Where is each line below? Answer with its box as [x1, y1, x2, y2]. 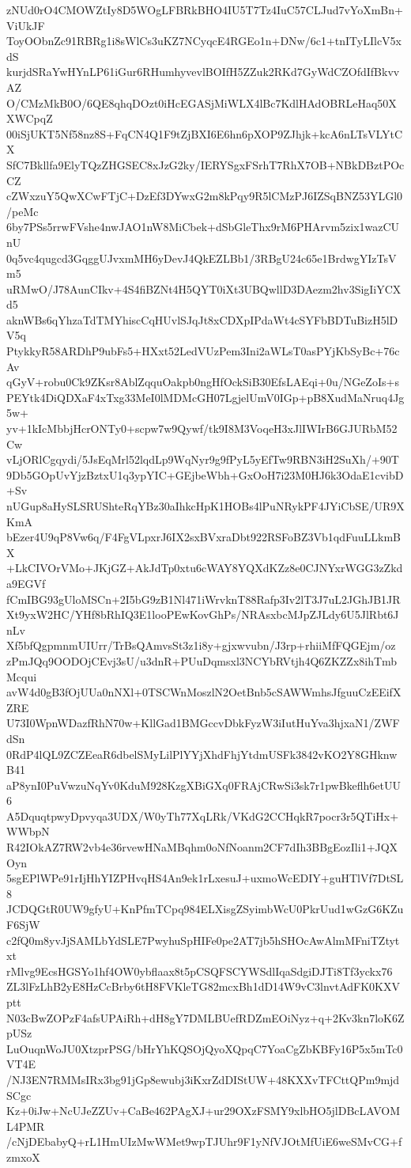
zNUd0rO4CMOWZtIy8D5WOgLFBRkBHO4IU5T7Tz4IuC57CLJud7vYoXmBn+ [6, 2, 403, 17]
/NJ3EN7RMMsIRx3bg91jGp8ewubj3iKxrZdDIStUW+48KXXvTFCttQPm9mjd [6, 1071, 400, 1087]
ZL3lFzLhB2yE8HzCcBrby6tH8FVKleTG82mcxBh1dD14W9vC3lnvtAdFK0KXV [6, 978, 400, 995]
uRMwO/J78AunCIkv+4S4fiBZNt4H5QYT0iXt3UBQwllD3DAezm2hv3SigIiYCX [6, 280, 402, 297]
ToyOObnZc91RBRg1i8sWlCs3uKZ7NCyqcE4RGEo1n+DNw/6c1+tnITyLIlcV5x [6, 32, 402, 49]
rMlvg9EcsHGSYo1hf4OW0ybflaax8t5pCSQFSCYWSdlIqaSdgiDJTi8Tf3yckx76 [6, 962, 393, 979]
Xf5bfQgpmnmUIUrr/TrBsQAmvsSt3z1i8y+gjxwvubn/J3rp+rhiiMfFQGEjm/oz [6, 637, 396, 654]
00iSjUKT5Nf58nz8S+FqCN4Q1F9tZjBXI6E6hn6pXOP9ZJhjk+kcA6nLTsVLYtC [6, 125, 403, 142]
